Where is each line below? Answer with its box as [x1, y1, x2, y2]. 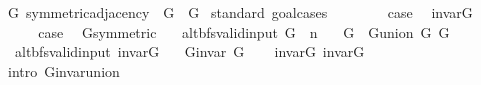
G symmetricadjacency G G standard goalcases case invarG [7, 2, 473, 22]
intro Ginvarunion [7, 60, 120, 81]
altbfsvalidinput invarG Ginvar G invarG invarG [14, 41, 365, 62]
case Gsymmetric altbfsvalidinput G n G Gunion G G [38, 21, 450, 42]
